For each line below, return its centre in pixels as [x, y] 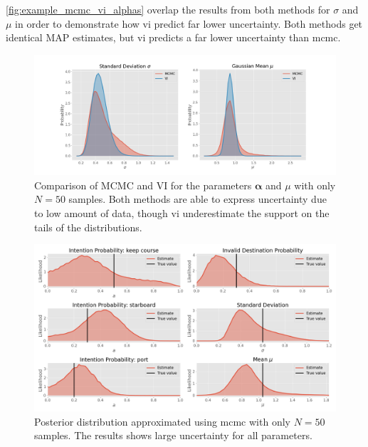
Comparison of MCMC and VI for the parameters [143, 185]
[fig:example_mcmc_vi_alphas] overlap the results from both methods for [168, 9]
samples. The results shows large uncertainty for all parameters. [173, 435]
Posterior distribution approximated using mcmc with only [162, 421]
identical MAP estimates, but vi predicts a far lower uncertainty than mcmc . [173, 37]
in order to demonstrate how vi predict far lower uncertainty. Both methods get [189, 23]
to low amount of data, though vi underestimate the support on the [182, 212]
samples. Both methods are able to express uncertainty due [198, 199]
